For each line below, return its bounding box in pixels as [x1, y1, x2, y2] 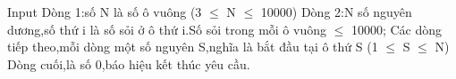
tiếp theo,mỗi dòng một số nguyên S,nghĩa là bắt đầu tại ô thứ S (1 [7, 37, 378, 56]
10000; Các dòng [350, 20, 443, 38]
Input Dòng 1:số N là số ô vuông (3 [7, 3, 202, 20]
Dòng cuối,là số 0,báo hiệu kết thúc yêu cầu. [7, 54, 250, 73]
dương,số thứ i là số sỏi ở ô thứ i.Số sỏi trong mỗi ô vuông [7, 20, 326, 38]
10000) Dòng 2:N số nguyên [260, 3, 412, 20]
